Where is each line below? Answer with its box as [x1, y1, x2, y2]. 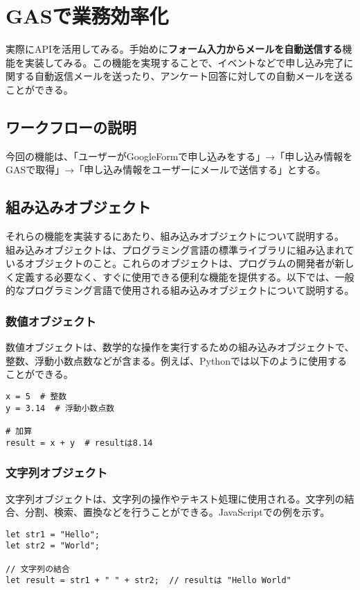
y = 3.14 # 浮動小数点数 [6, 403, 115, 413]
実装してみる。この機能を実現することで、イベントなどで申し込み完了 [24, 55, 344, 69]
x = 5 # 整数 [6, 392, 67, 402]
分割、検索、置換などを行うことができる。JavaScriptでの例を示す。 [24, 505, 330, 519]
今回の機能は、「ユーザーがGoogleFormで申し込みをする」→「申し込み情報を [6, 148, 353, 163]
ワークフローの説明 [6, 116, 136, 137]
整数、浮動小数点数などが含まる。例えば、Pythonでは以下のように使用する [6, 353, 347, 367]
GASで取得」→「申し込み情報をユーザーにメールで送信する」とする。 [6, 162, 326, 177]
